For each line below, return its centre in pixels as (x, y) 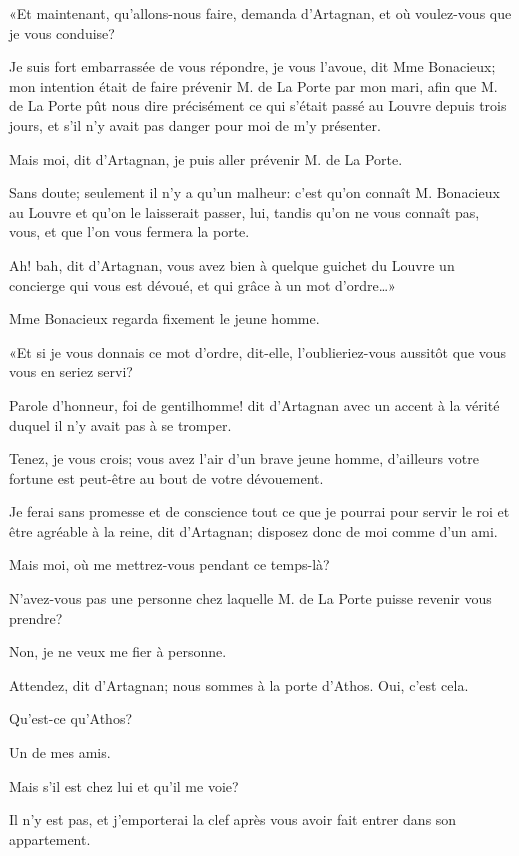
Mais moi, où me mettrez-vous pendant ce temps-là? (169, 564)
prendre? (36, 617)
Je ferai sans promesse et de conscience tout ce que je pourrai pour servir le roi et (259, 511)
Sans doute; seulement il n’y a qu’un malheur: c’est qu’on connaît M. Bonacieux (254, 192)
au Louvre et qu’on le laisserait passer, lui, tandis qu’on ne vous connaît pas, (244, 211)
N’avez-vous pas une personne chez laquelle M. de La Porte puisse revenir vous (250, 598)
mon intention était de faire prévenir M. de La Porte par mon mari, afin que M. (253, 85)
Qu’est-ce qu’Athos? (71, 718)
